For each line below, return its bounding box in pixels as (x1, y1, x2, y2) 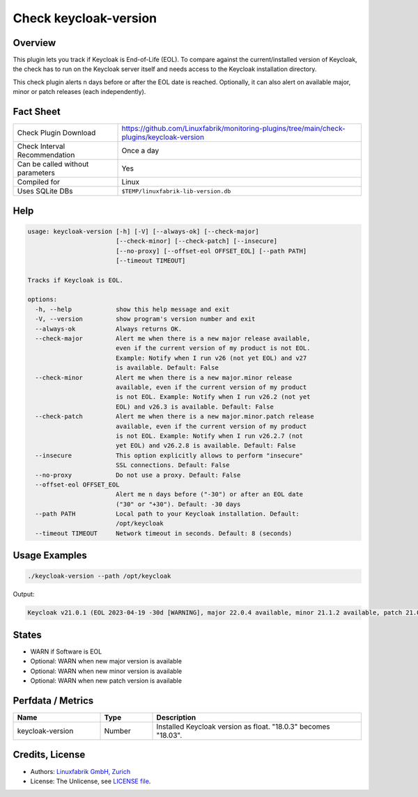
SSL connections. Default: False (115, 461, 230, 469)
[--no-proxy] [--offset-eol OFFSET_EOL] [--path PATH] (115, 247, 307, 255)
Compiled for (17, 177, 61, 187)
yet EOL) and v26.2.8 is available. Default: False (115, 442, 296, 450)
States (13, 629, 42, 640)
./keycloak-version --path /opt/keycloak (27, 572, 171, 581)
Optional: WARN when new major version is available (30, 657, 183, 665)
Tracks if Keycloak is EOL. (27, 276, 123, 284)
